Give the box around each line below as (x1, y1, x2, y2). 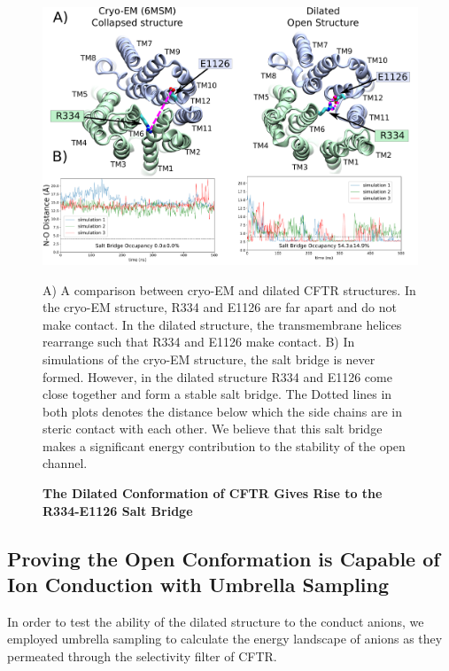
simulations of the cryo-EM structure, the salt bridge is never (43, 349, 375, 368)
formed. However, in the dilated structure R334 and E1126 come (43, 367, 392, 386)
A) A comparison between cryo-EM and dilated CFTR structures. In (43, 280, 416, 299)
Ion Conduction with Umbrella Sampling (7, 571, 390, 598)
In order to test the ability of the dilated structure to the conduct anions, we (7, 612, 424, 630)
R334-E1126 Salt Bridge (43, 501, 193, 519)
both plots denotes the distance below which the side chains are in (43, 402, 403, 420)
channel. (43, 454, 88, 472)
